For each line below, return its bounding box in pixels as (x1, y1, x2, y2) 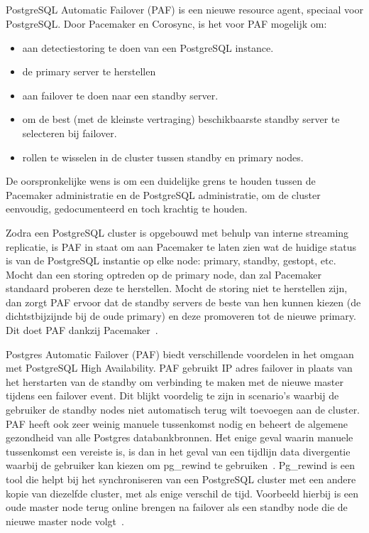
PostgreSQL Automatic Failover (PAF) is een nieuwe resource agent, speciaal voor (6, 2, 363, 17)
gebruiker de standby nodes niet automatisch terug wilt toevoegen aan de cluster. (6, 402, 360, 417)
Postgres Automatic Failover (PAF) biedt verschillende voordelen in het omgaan (6, 346, 354, 361)
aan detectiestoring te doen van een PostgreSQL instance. (22, 40, 274, 55)
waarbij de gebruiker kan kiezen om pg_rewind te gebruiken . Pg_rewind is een (6, 458, 356, 473)
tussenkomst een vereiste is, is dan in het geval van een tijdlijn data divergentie (6, 443, 351, 458)
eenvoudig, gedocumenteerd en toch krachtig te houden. (6, 201, 248, 216)
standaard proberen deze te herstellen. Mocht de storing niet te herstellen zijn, (6, 281, 348, 296)
